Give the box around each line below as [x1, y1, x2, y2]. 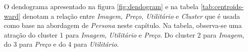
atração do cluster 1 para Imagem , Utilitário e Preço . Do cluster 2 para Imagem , [4, 29, 245, 39]
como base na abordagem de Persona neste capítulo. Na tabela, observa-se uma [4, 20, 242, 30]
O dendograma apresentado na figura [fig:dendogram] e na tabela [4, 1, 199, 11]
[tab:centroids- [201, 1, 244, 11]
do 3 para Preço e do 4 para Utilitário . [4, 39, 119, 49]
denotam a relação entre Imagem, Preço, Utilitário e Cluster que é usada [22, 11, 240, 21]
